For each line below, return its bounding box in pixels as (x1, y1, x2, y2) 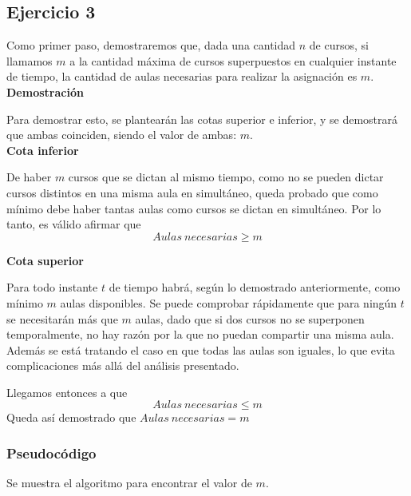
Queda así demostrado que (6, 409, 136, 426)
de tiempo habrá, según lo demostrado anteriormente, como (109, 279, 401, 296)
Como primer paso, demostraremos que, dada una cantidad (6, 37, 296, 54)
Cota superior (6, 252, 84, 268)
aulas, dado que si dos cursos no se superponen (135, 310, 365, 327)
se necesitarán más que (6, 310, 118, 327)
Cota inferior (6, 141, 79, 158)
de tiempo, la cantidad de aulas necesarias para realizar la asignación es (6, 68, 358, 85)
